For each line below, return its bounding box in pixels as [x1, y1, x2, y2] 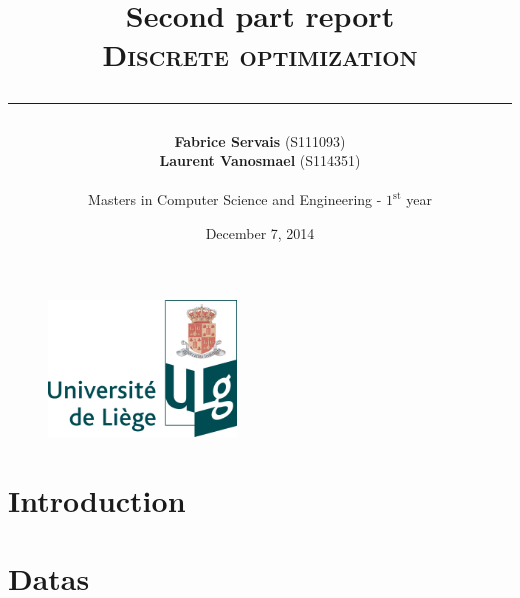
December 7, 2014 [205, 222, 315, 243]
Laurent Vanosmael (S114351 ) [159, 150, 361, 171]
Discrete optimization [102, 34, 418, 75]
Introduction [8, 479, 186, 520]
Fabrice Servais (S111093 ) [174, 130, 346, 151]
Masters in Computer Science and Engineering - [88, 189, 382, 210]
